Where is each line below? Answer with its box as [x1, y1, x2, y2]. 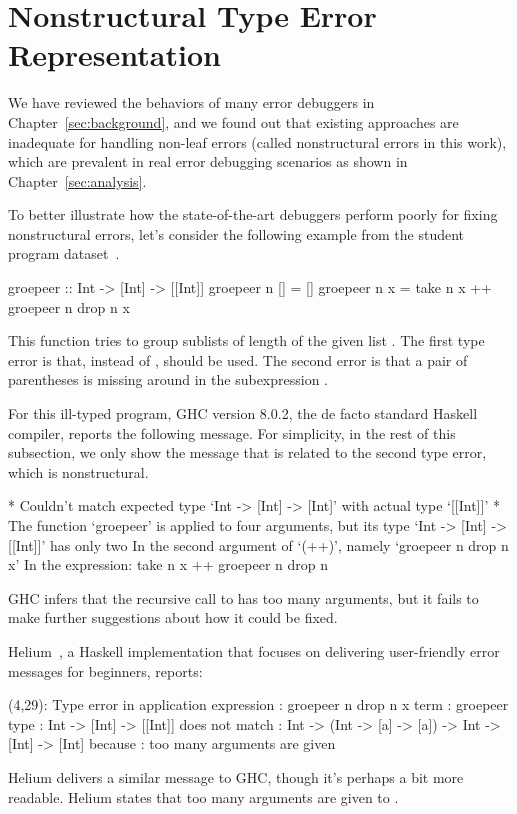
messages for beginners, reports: [8, 660, 203, 681]
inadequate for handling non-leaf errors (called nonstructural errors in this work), [8, 131, 507, 152]
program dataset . [8, 243, 120, 264]
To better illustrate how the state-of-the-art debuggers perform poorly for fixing [8, 204, 498, 225]
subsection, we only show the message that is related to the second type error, [8, 442, 487, 463]
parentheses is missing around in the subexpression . [8, 369, 329, 390]
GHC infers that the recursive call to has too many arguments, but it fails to [8, 587, 479, 608]
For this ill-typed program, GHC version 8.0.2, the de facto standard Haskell [8, 403, 478, 424]
